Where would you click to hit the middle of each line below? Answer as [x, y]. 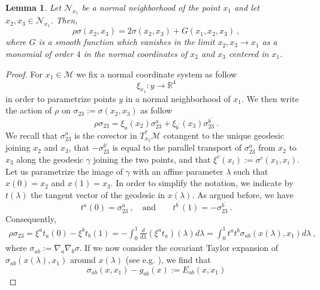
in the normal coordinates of [135, 53]
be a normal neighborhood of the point [151, 7]
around [83, 260]
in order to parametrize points [61, 98]
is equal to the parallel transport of [177, 147]
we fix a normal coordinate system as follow [157, 74]
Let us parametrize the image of [64, 171]
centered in [249, 53]
